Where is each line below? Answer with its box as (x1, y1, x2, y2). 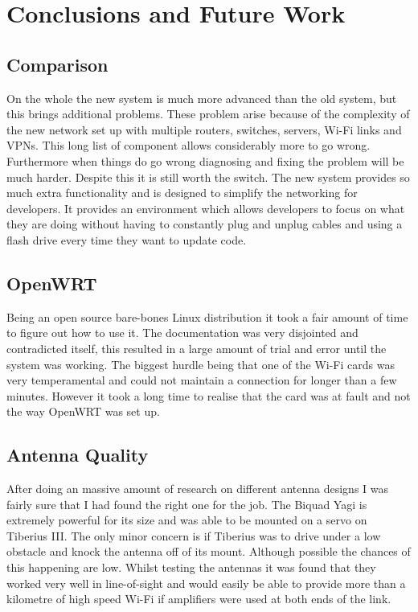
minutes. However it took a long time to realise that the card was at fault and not (6, 387, 411, 404)
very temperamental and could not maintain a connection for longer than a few (6, 372, 397, 388)
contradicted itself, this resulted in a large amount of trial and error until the (6, 339, 387, 356)
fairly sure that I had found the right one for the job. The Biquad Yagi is (6, 495, 367, 512)
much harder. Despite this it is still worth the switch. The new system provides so (6, 168, 410, 185)
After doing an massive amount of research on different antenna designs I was (6, 480, 389, 497)
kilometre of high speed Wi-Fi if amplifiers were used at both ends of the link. (6, 590, 391, 607)
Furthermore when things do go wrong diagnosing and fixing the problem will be (6, 152, 404, 169)
